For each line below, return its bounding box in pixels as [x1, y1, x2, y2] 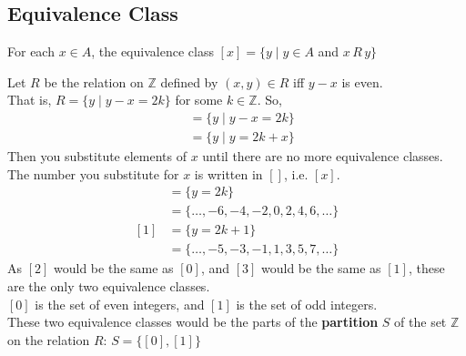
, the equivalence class [91, 42, 214, 61]
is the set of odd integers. [236, 294, 378, 313]
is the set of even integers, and [35, 294, 205, 313]
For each [7, 42, 55, 61]
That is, [7, 90, 52, 109]
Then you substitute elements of [7, 147, 187, 166]
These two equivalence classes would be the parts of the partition [7, 312, 379, 331]
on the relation [7, 330, 90, 349]
